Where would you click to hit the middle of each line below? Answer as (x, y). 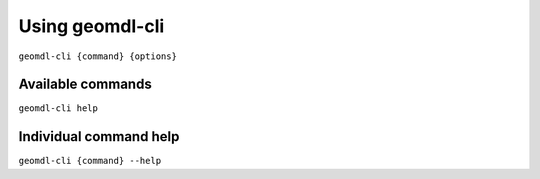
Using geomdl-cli (91, 26)
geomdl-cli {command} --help (90, 161)
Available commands (85, 84)
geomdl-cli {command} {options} (97, 56)
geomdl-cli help (58, 108)
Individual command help (99, 136)
